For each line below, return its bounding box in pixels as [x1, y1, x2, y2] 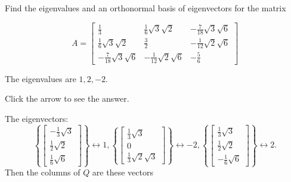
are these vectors [92, 166, 153, 178]
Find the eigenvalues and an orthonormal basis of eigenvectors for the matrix [5, 2, 286, 14]
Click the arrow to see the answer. [5, 92, 129, 105]
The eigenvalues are [5, 72, 76, 84]
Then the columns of [5, 166, 81, 178]
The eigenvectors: [5, 112, 69, 124]
